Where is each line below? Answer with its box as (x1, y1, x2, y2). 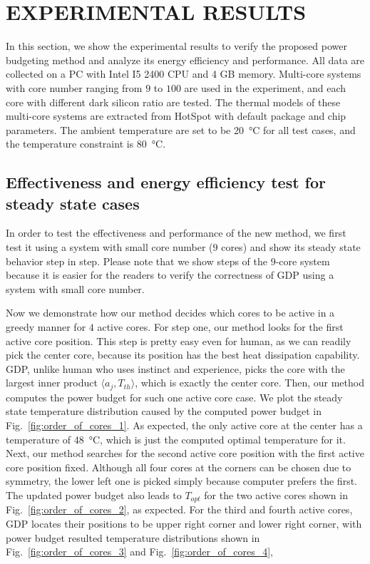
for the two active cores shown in (204, 488, 348, 503)
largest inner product (6, 375, 98, 390)
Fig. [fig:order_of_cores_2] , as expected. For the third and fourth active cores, (6, 502, 353, 517)
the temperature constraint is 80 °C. (6, 136, 166, 151)
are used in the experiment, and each (184, 80, 346, 95)
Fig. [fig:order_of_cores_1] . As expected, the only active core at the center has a (6, 418, 363, 433)
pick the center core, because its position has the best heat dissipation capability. (6, 347, 360, 362)
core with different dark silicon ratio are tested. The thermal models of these (6, 94, 341, 109)
